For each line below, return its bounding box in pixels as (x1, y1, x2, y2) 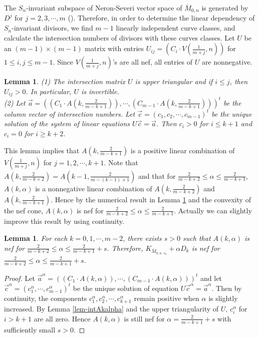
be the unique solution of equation (73, 282, 178, 293)
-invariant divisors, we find (12, 23, 93, 33)
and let (200, 272, 222, 283)
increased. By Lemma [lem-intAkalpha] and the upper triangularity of (4, 303, 219, 313)
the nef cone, (4, 205, 44, 215)
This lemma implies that (4, 145, 80, 155)
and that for (138, 170, 176, 181)
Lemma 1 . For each (4, 232, 68, 243)
